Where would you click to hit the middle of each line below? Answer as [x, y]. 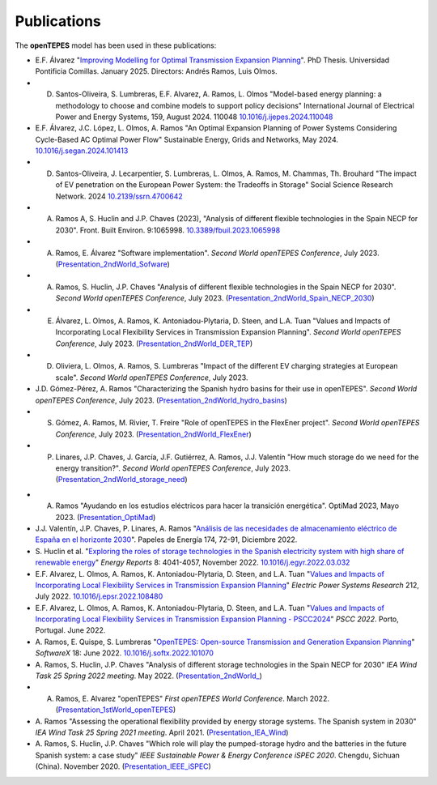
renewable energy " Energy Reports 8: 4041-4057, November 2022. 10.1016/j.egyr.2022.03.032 [193, 562]
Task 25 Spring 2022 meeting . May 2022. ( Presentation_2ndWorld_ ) [149, 676]
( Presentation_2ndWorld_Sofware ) [112, 264]
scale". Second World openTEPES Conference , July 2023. [152, 378]
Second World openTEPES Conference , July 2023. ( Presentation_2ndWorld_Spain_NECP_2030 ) [215, 298]
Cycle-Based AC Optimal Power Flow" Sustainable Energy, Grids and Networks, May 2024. [187, 139]
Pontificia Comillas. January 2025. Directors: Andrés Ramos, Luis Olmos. [157, 71]
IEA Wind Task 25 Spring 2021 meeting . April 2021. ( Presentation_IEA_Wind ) [162, 732]
